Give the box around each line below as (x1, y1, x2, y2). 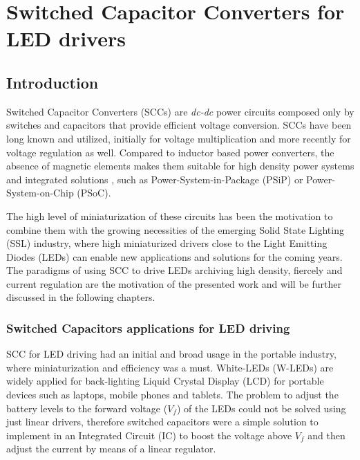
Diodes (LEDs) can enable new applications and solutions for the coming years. (6, 249, 343, 264)
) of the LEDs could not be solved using (176, 401, 346, 415)
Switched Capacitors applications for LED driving (6, 320, 290, 336)
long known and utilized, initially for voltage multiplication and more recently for (6, 131, 351, 145)
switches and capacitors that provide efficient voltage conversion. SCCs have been (6, 118, 352, 132)
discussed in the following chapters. (6, 290, 155, 304)
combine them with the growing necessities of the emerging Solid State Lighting (6, 222, 344, 237)
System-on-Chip (6, 185, 74, 200)
